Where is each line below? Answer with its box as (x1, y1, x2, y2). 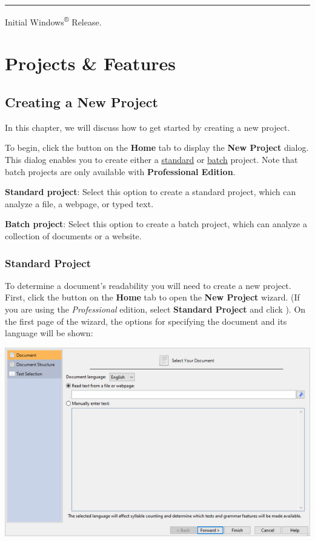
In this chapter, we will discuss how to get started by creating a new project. (5, 121, 290, 133)
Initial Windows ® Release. (5, 14, 102, 28)
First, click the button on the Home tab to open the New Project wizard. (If (5, 291, 300, 304)
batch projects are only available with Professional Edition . (5, 165, 236, 178)
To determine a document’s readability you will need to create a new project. (5, 279, 291, 291)
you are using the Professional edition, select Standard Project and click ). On (5, 302, 306, 315)
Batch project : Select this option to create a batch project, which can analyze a (5, 217, 307, 230)
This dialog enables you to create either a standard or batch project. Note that (5, 153, 298, 166)
